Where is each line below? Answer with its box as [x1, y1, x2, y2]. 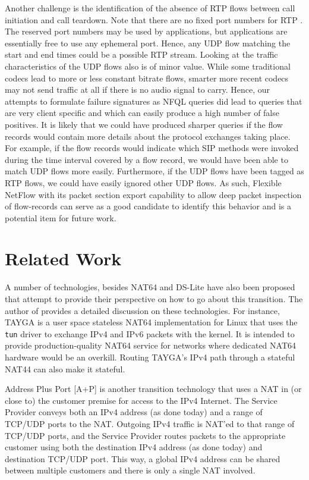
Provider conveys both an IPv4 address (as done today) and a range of [5, 406, 263, 418]
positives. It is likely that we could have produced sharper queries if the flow [5, 118, 283, 130]
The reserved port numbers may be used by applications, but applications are [5, 25, 288, 37]
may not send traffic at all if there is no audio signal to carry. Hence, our [5, 83, 270, 96]
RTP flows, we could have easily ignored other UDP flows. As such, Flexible [5, 176, 282, 189]
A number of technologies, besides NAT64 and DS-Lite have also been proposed [5, 281, 295, 293]
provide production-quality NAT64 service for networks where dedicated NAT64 [5, 339, 297, 352]
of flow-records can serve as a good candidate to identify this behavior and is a [5, 200, 291, 212]
